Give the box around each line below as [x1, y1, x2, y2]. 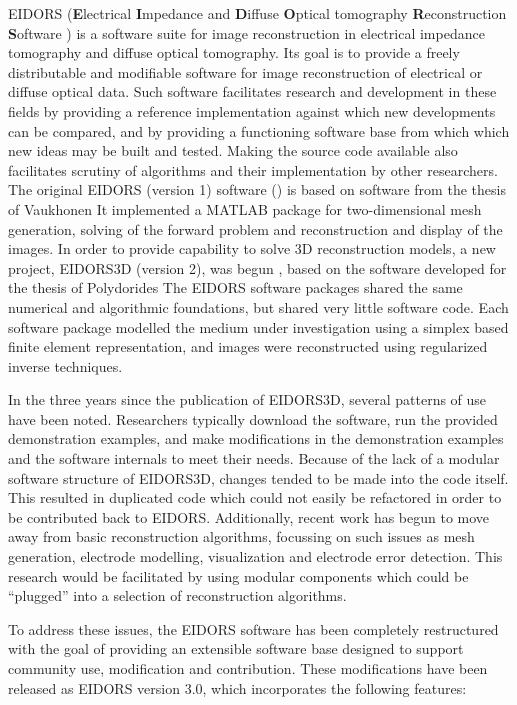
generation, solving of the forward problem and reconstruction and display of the [8, 218, 503, 239]
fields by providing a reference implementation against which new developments [8, 100, 496, 121]
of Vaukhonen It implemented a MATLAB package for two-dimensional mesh [8, 198, 482, 219]
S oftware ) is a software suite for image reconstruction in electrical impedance [8, 22, 485, 43]
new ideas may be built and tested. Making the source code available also [8, 140, 458, 161]
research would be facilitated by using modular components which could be [8, 565, 469, 586]
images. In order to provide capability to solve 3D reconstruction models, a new [8, 238, 496, 259]
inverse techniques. [8, 355, 123, 376]
